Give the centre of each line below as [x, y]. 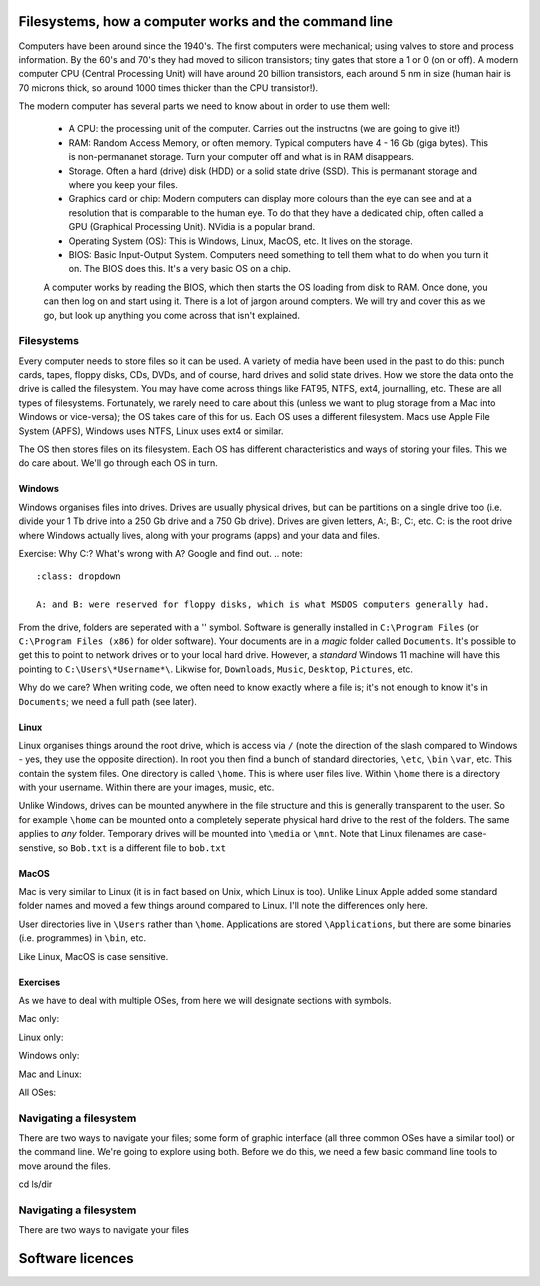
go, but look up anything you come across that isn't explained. [171, 315]
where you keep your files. [123, 185]
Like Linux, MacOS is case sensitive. [93, 956]
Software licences [76, 1258]
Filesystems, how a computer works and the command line [206, 21]
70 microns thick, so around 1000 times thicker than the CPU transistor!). [168, 87]
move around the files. [64, 1166]
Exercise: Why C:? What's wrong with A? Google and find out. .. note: [160, 553]
